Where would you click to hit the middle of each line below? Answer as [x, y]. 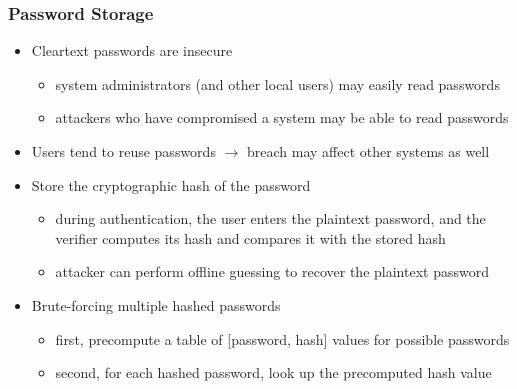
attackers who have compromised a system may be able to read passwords [282, 117]
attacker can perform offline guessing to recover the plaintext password [272, 271]
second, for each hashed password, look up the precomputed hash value [273, 372]
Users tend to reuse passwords [123, 151]
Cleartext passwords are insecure [132, 50]
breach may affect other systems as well [368, 151]
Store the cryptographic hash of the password [171, 184]
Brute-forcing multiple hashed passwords [156, 304]
